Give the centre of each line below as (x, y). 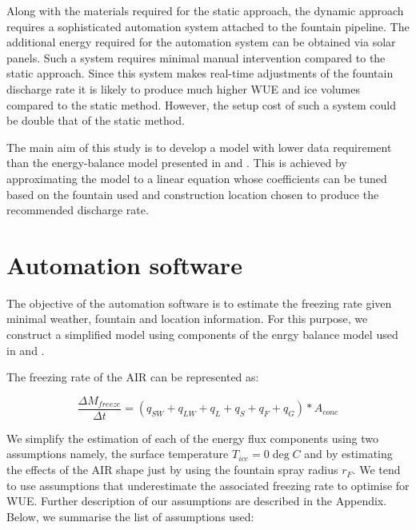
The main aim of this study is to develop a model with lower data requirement (199, 147)
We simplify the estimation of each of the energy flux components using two (193, 438)
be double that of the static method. (96, 120)
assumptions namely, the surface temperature (118, 454)
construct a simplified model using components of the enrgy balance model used (202, 335)
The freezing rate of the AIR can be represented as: (133, 377)
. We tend (376, 470)
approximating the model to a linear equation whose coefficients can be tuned (197, 178)
